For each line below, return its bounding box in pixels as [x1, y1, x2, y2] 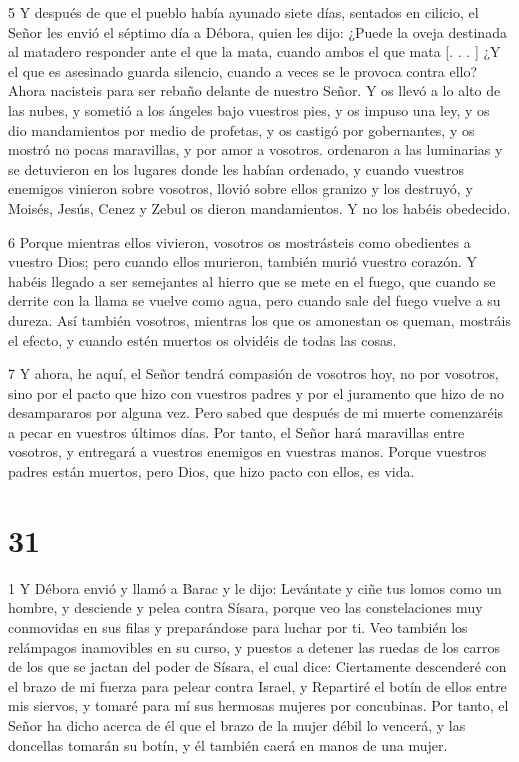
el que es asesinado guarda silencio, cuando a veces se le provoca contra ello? [8, 60, 478, 81]
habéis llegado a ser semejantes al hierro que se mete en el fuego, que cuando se [8, 270, 496, 291]
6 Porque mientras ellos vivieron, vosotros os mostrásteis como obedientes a [8, 231, 471, 252]
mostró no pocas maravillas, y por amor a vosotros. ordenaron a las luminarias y [8, 139, 503, 160]
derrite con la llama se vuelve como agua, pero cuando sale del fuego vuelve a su [8, 290, 501, 311]
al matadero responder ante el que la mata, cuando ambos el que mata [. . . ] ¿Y [8, 41, 501, 62]
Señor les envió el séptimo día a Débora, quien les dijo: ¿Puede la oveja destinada [8, 21, 507, 42]
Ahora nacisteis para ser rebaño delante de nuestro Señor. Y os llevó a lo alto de [8, 80, 501, 101]
